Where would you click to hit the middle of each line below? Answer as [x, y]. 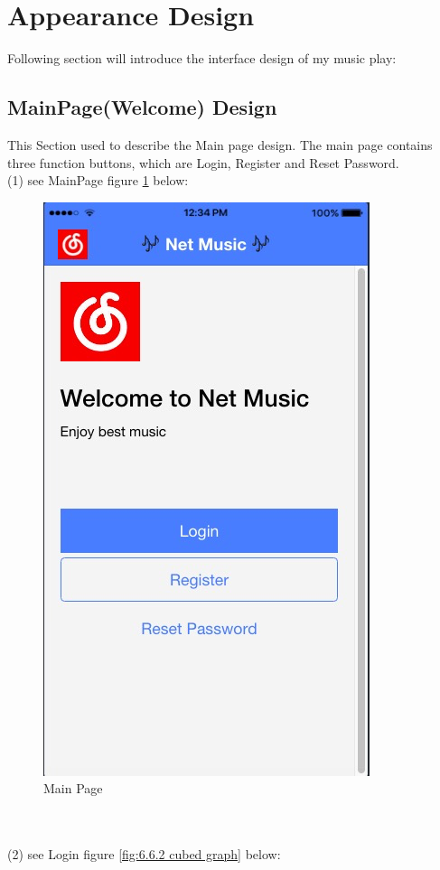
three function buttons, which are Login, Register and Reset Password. [203, 162]
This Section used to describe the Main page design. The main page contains [220, 144]
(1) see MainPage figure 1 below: [98, 180]
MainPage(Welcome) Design [142, 107]
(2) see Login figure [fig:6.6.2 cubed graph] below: [144, 854]
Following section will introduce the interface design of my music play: [202, 58]
